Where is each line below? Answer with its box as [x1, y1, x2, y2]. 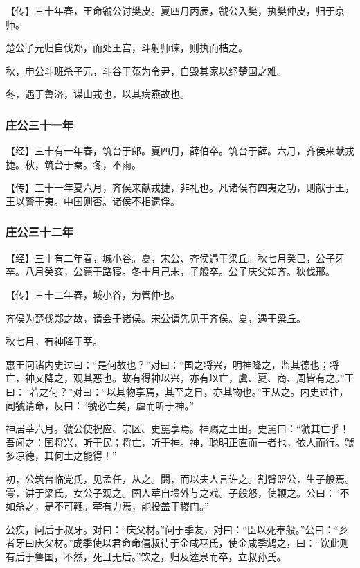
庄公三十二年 [6, 223, 74, 240]
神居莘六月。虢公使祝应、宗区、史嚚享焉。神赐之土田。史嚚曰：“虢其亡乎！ [6, 421, 350, 436]
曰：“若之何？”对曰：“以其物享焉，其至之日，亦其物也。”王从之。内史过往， [6, 384, 349, 398]
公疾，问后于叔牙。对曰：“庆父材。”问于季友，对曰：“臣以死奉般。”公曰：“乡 [6, 522, 349, 536]
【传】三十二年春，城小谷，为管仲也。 [6, 287, 180, 301]
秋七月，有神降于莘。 [6, 334, 102, 348]
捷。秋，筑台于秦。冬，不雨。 [6, 157, 141, 171]
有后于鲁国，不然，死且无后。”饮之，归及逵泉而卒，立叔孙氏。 [6, 549, 287, 563]
